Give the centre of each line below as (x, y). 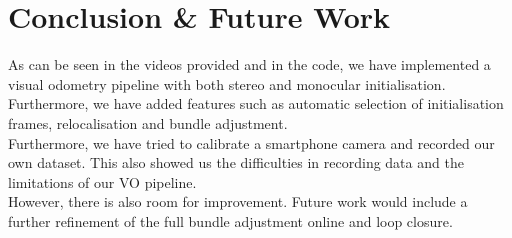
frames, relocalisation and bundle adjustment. (148, 122)
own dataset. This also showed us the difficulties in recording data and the (236, 162)
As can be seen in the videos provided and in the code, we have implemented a (249, 64)
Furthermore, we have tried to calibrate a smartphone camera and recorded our (251, 142)
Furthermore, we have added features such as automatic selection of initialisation (256, 103)
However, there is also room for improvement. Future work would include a (238, 201)
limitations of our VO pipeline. (102, 181)
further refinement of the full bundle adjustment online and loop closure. (230, 220)
